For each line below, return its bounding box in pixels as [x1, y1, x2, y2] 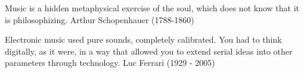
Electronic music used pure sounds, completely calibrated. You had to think [5, 33, 282, 46]
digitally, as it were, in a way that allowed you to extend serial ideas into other [5, 45, 293, 57]
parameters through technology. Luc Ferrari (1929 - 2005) [5, 56, 215, 69]
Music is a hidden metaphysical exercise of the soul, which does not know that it [5, 2, 299, 14]
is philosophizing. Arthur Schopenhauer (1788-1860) [5, 13, 194, 26]
